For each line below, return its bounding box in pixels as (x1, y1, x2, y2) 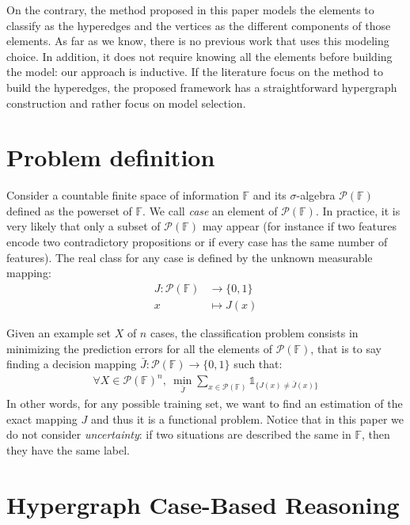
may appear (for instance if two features (202, 218, 397, 234)
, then (361, 426, 390, 443)
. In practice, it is (315, 202, 401, 219)
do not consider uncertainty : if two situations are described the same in (6, 426, 351, 443)
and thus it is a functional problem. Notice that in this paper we (90, 410, 404, 427)
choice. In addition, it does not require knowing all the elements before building (6, 48, 393, 64)
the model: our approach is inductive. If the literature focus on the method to (6, 63, 383, 80)
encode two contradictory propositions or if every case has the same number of (6, 234, 388, 250)
